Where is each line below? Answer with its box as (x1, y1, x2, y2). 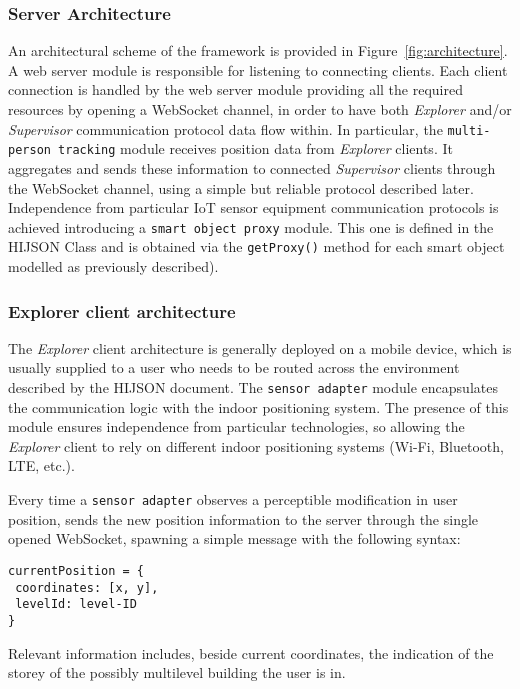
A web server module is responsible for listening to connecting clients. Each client (8, 59, 508, 80)
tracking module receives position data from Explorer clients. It (58, 138, 453, 159)
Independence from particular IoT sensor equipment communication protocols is (8, 197, 499, 218)
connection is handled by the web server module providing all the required (8, 79, 463, 100)
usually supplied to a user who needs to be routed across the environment (8, 357, 460, 378)
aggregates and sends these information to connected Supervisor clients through (8, 157, 496, 178)
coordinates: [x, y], (15, 580, 159, 595)
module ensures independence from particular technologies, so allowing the (8, 416, 465, 437)
